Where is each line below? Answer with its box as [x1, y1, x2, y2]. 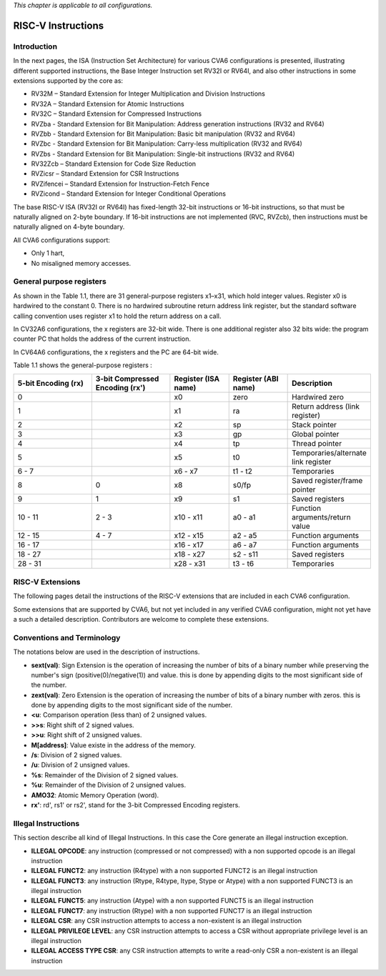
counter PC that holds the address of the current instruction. [13, 334, 192, 343]
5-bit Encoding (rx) [17, 379, 84, 389]
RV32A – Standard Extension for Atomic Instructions [31, 99, 185, 108]
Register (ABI [232, 374, 279, 384]
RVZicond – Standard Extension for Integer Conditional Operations [31, 189, 227, 198]
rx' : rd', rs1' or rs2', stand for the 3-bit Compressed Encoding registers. [31, 800, 241, 809]
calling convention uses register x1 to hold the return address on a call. [13, 312, 222, 320]
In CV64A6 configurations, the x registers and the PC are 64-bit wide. [13, 347, 219, 357]
